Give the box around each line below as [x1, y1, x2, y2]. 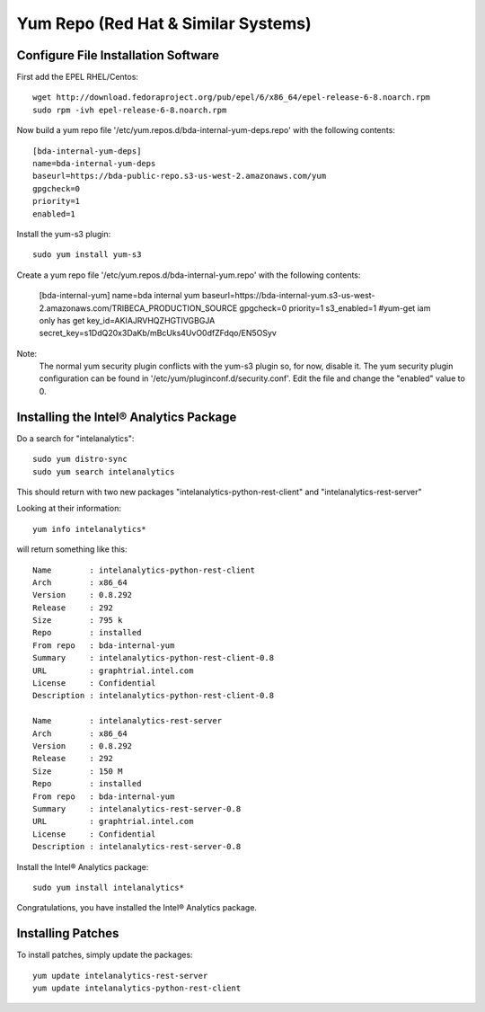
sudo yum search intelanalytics [32, 466, 175, 476]
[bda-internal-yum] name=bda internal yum [39, 290, 201, 301]
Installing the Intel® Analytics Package [16, 409, 237, 424]
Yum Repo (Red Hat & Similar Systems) [16, 13, 312, 33]
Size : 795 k [32, 616, 123, 626]
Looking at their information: [16, 503, 121, 514]
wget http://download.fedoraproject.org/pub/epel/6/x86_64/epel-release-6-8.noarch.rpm [32, 93, 431, 102]
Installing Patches [16, 926, 119, 941]
